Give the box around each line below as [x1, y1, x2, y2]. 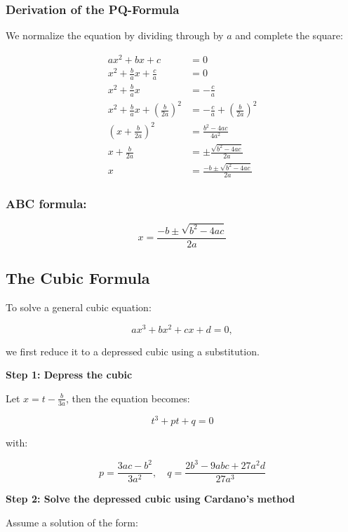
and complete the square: [235, 28, 343, 43]
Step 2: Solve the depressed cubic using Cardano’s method [6, 491, 295, 506]
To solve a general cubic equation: [6, 299, 152, 314]
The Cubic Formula [6, 267, 150, 289]
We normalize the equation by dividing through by [6, 28, 224, 43]
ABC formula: [6, 195, 87, 212]
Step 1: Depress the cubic [6, 367, 133, 382]
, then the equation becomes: [66, 390, 190, 405]
